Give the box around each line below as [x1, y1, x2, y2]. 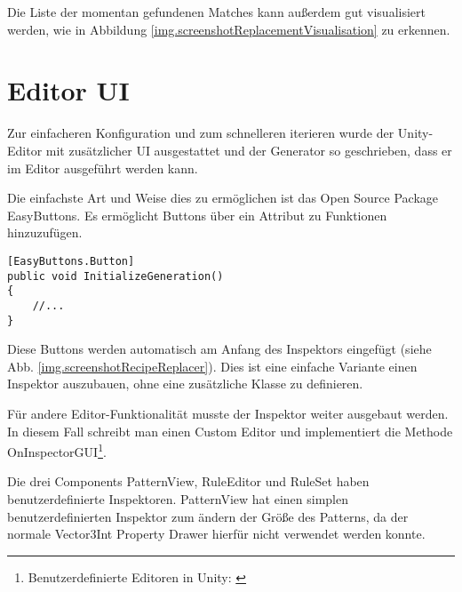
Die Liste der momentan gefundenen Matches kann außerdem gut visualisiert [7, 3, 426, 20]
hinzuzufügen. [7, 223, 83, 242]
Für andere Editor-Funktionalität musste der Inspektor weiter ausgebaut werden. [7, 404, 449, 422]
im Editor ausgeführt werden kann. [7, 158, 198, 177]
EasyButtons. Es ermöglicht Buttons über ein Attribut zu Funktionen [7, 205, 387, 224]
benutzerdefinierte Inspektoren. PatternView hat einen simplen [7, 489, 348, 508]
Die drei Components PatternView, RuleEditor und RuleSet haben [7, 472, 370, 491]
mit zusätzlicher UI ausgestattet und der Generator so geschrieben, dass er [45, 140, 452, 159]
